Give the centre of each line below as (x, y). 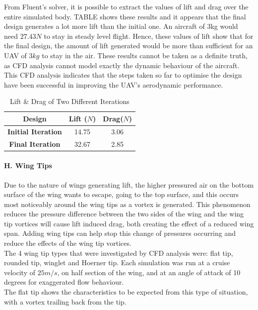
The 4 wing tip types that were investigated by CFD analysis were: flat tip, (119, 253)
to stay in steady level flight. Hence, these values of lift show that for (149, 36)
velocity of (20, 272)
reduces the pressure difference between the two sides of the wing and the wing (124, 214)
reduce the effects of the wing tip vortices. (68, 243)
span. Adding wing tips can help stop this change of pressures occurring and (120, 233)
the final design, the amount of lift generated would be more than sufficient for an (129, 46)
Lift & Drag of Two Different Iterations (70, 101)
